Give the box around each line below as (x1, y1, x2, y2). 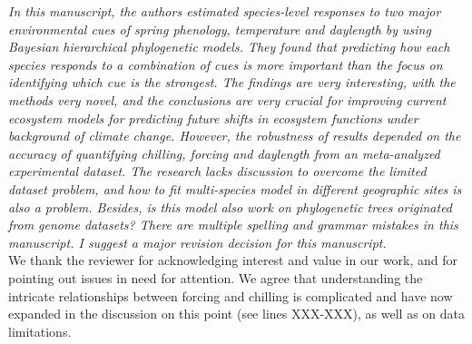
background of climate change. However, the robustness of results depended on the (8, 126, 461, 145)
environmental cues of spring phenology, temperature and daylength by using (8, 19, 431, 38)
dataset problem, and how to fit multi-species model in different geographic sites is (8, 179, 462, 198)
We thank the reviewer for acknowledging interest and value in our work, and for (8, 251, 458, 270)
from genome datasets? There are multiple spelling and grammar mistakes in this (8, 215, 458, 234)
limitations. (8, 321, 72, 340)
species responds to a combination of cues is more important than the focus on (8, 54, 443, 74)
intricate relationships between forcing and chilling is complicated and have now (8, 286, 453, 305)
